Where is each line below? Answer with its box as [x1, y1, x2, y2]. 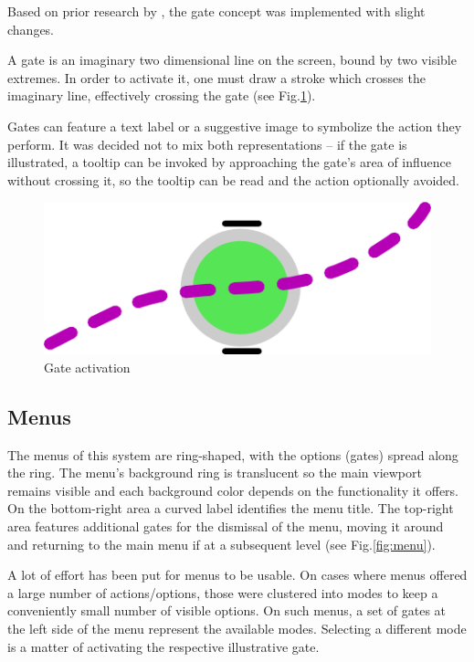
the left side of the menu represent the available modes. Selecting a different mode [7, 619, 467, 638]
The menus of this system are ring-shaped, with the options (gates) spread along [7, 445, 458, 464]
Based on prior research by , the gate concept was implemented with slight [7, 2, 426, 20]
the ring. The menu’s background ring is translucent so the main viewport [7, 463, 422, 482]
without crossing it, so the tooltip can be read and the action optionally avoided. [7, 170, 460, 189]
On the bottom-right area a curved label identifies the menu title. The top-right [7, 499, 454, 518]
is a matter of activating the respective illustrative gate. [7, 636, 320, 656]
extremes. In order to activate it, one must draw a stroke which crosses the [7, 68, 426, 87]
